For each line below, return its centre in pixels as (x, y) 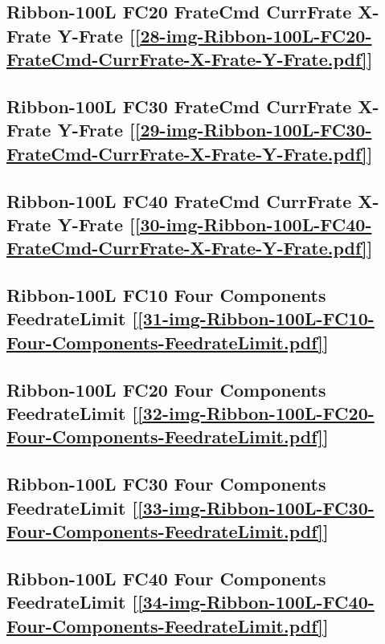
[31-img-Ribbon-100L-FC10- (256, 318)
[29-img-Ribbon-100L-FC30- (253, 130)
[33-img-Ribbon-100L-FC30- (256, 507)
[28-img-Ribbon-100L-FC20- (253, 35)
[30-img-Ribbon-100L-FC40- (253, 224)
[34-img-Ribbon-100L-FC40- (256, 602)
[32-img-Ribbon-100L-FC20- (256, 413)
